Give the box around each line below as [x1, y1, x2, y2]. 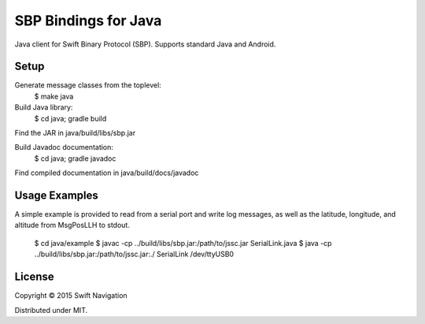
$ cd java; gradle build [34, 114, 107, 123]
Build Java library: [14, 102, 73, 112]
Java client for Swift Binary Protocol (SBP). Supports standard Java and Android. [14, 39, 276, 49]
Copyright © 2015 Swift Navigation [14, 291, 128, 300]
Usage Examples [14, 189, 98, 202]
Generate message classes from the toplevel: [14, 80, 161, 90]
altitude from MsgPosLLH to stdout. [14, 221, 130, 230]
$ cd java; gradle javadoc [34, 154, 116, 163]
